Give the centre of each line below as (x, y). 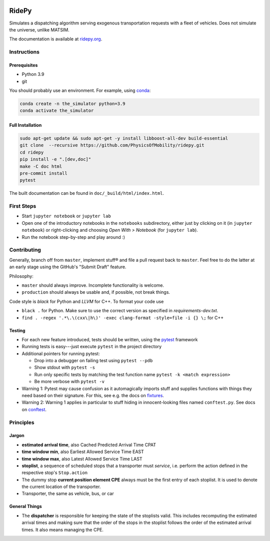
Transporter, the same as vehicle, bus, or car (68, 494)
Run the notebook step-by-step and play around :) (73, 237)
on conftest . (34, 409)
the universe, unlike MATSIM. (39, 29)
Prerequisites (23, 65)
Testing (17, 330)
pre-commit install (43, 173)
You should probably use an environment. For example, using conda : (80, 90)
